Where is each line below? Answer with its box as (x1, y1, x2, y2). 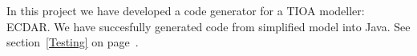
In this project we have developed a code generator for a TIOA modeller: (6, 2, 365, 18)
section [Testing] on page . (6, 34, 139, 50)
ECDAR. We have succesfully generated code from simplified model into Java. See (6, 18, 411, 34)
